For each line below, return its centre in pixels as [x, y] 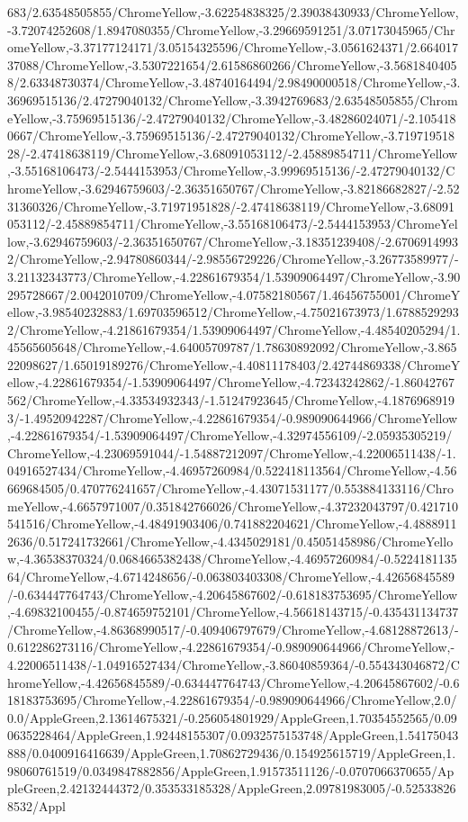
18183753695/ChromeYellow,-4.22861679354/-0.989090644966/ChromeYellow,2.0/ [232, 700]
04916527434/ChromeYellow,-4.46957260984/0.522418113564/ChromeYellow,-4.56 [232, 470]
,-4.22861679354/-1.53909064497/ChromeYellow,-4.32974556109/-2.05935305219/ [230, 435]
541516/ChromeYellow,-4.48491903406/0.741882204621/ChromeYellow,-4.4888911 [232, 524]
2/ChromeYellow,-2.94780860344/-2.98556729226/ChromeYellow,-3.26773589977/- [233, 259]
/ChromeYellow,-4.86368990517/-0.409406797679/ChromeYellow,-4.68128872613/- [233, 629]
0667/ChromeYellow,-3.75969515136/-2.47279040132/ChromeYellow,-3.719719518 [231, 135]
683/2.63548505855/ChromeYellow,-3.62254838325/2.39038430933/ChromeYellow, [233, 12]
